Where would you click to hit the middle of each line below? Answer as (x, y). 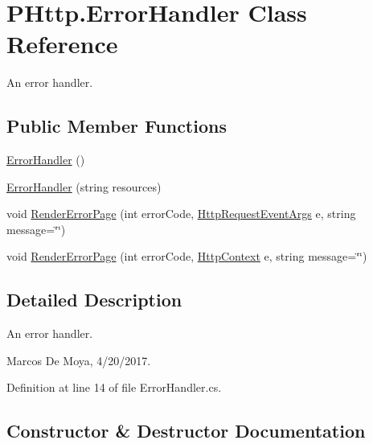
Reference (62, 44)
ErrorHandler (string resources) (84, 186)
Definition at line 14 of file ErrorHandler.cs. (114, 387)
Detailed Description (94, 300)
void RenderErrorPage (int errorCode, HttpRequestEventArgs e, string (181, 214)
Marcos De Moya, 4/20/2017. (79, 360)
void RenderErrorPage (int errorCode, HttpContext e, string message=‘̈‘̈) (187, 256)
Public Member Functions (117, 126)
